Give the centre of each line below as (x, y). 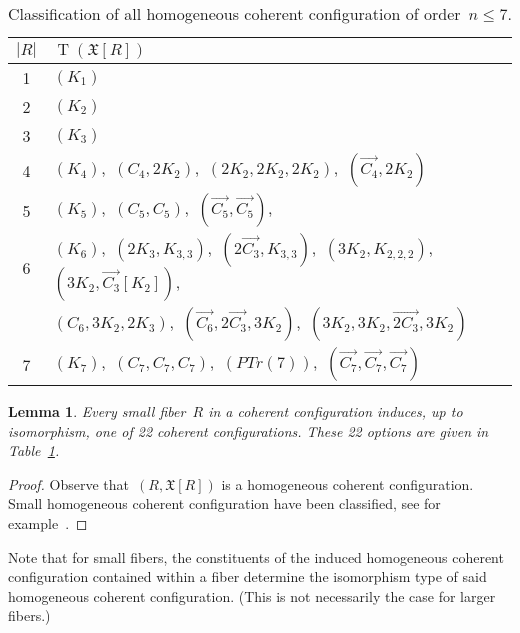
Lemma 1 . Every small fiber (97, 411)
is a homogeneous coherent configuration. (347, 483)
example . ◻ (48, 522)
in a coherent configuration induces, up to (335, 411)
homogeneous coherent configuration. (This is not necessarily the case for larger (252, 595)
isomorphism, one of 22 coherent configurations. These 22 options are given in (248, 430)
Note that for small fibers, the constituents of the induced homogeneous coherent (256, 556)
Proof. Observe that (69, 483)
